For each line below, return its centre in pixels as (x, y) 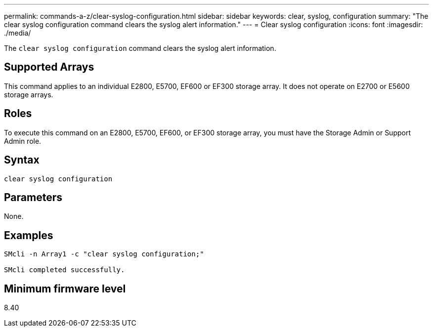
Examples (29, 235)
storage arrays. (29, 94)
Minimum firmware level (65, 289)
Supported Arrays (49, 67)
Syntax (22, 160)
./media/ (18, 33)
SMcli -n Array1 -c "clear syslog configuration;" (104, 254)
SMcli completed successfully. (65, 270)
